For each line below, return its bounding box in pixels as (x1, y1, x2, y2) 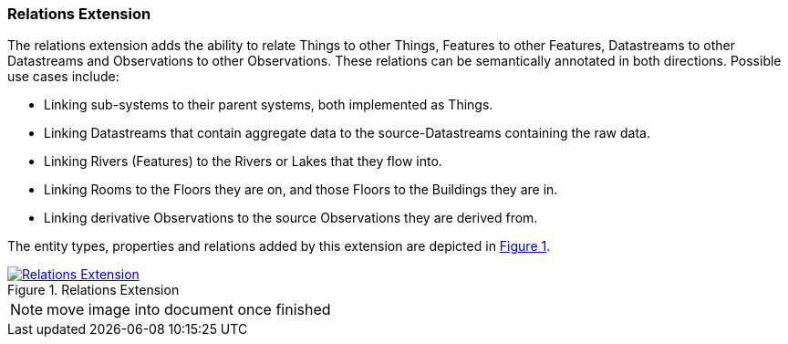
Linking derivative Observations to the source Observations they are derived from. (44, 210, 538, 226)
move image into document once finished (47, 300, 331, 319)
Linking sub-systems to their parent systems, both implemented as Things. (44, 97, 493, 113)
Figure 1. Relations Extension (7, 282, 180, 298)
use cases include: (7, 68, 119, 85)
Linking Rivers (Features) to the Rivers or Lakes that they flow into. (44, 153, 442, 170)
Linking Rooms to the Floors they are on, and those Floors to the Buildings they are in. (44, 182, 558, 198)
